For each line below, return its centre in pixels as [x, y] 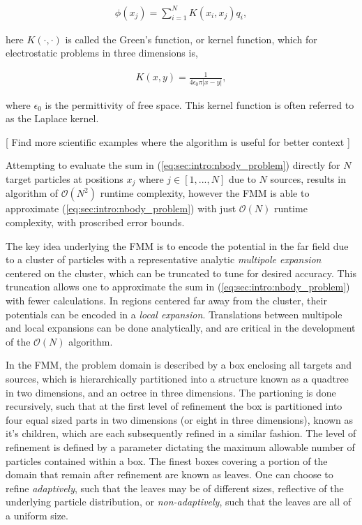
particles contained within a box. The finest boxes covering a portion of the [167, 460]
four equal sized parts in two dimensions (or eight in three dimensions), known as [180, 419]
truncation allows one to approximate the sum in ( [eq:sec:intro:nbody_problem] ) [178, 287]
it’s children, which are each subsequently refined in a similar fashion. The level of [181, 433]
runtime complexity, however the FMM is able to [205, 193]
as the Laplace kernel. [52, 118]
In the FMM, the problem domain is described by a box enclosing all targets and [179, 365]
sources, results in [308, 178]
